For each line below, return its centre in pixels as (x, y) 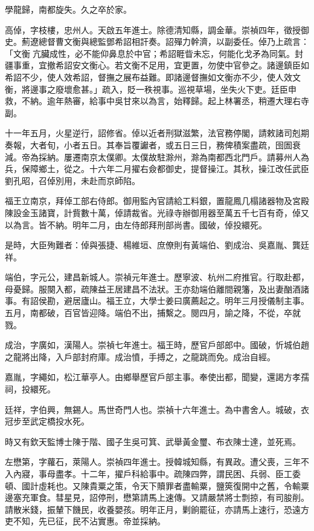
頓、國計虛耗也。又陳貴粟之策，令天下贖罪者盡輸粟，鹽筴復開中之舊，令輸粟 (157, 485)
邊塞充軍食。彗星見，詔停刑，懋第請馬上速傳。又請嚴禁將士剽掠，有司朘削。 (157, 497)
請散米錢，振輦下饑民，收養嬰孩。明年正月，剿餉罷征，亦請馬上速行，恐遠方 (157, 509)
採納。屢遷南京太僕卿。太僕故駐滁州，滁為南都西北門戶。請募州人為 (174, 157)
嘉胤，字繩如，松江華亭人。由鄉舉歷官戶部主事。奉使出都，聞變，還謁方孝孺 (157, 377)
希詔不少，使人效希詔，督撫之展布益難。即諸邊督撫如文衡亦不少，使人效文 (153, 77)
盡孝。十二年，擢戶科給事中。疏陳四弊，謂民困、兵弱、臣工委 (178, 473)
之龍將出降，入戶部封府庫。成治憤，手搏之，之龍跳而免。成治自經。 (140, 356)
